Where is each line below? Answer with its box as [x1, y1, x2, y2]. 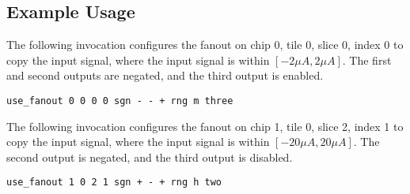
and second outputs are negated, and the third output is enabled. [6, 67, 324, 84]
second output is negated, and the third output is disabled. [6, 148, 293, 165]
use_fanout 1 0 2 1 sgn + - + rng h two [6, 177, 222, 188]
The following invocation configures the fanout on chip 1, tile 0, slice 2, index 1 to [6, 118, 404, 134]
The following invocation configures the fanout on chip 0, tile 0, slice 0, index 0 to [6, 36, 404, 53]
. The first [342, 51, 392, 68]
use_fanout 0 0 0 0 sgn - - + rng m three [6, 95, 233, 106]
